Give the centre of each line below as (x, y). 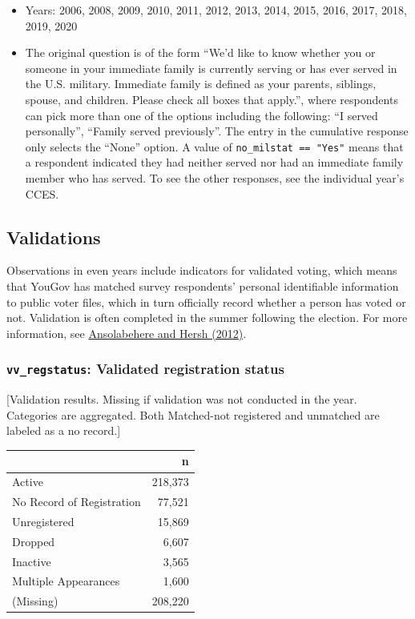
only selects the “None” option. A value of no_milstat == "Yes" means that (214, 146)
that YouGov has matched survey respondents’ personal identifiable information (203, 285)
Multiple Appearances (66, 581)
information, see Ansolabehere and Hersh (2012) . (127, 333)
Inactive (32, 561)
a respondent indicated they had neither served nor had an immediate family (214, 162)
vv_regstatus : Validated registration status (145, 369)
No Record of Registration (77, 502)
